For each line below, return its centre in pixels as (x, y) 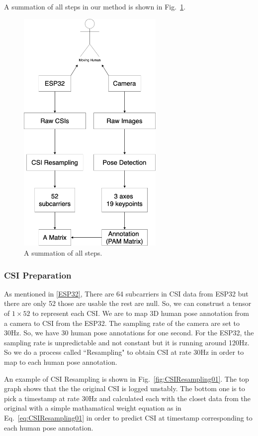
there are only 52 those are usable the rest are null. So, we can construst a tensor (128, 303)
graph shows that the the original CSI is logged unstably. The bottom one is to (125, 388)
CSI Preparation (38, 275)
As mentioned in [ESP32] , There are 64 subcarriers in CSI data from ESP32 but (126, 293)
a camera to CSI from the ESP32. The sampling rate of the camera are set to (122, 323)
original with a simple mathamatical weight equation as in (93, 408)
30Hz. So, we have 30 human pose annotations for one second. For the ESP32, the (129, 333)
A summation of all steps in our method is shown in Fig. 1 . (95, 6)
